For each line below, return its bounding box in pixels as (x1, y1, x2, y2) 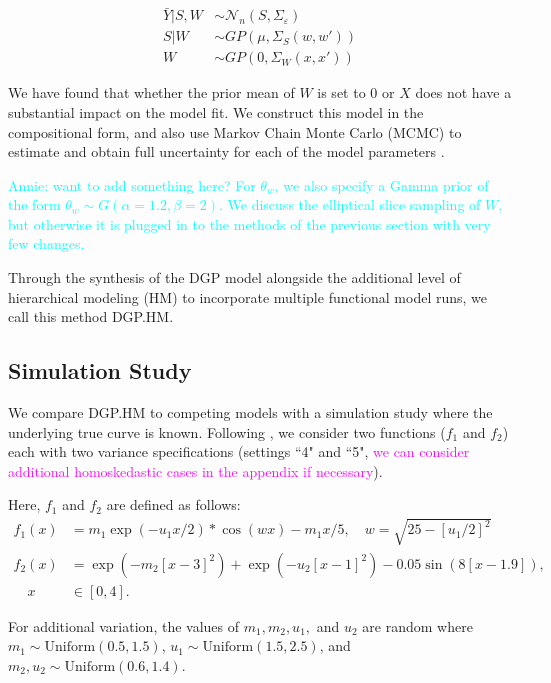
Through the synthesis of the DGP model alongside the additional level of (8, 267, 461, 288)
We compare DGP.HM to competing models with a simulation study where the (8, 402, 493, 423)
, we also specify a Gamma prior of (274, 174, 489, 195)
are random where (362, 615, 473, 636)
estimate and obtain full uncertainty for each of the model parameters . (8, 141, 445, 162)
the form (8, 194, 61, 215)
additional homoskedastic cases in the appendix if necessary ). (8, 460, 383, 481)
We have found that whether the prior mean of (8, 82, 295, 103)
